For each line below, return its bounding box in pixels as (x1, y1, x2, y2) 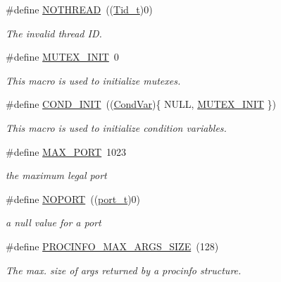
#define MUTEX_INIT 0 (6, 49, 119, 64)
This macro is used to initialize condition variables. (6, 120, 227, 135)
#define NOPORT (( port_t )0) (6, 191, 141, 206)
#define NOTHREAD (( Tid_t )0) (6, 2, 153, 16)
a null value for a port (6, 215, 101, 230)
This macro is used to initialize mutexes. (6, 73, 181, 87)
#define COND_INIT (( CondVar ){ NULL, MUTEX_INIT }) (6, 97, 276, 111)
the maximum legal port (6, 168, 107, 183)
